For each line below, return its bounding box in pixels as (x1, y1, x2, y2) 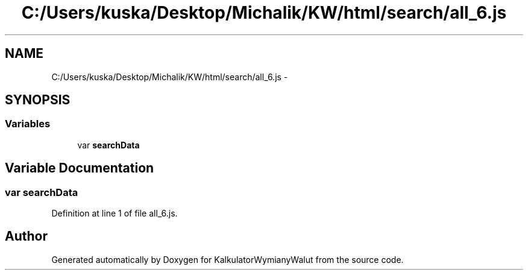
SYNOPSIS (5, 92, 71, 108)
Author (5, 229, 48, 244)
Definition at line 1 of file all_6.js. (51, 208, 178, 219)
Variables (5, 118, 51, 130)
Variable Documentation (5, 160, 154, 176)
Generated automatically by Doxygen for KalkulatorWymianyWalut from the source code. (51, 254, 404, 265)
